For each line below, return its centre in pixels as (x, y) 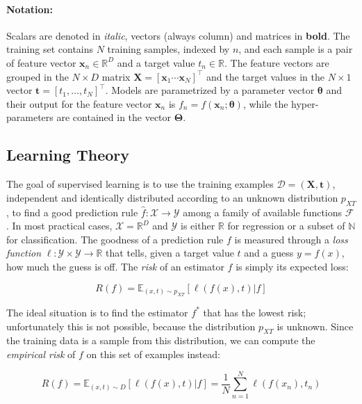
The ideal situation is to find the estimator (97, 312)
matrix (116, 76)
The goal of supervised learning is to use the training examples (140, 184)
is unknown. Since (315, 326)
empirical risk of (41, 354)
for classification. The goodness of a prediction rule (115, 239)
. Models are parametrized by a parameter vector (210, 90)
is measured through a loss (291, 239)
